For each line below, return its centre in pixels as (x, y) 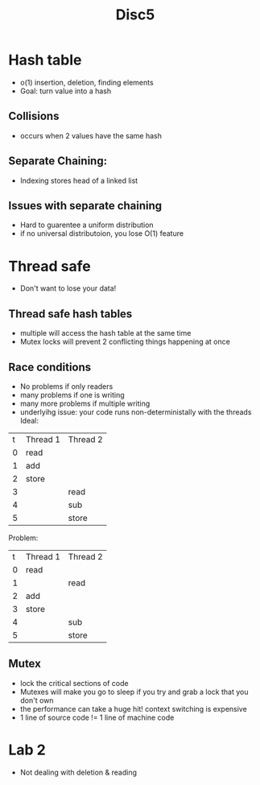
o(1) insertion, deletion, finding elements (87, 82)
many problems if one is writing (72, 395)
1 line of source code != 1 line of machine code (97, 717)
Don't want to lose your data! (68, 288)
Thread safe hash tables (70, 314)
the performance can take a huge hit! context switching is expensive (133, 709)
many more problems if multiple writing (85, 403)
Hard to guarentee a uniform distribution (87, 225)
